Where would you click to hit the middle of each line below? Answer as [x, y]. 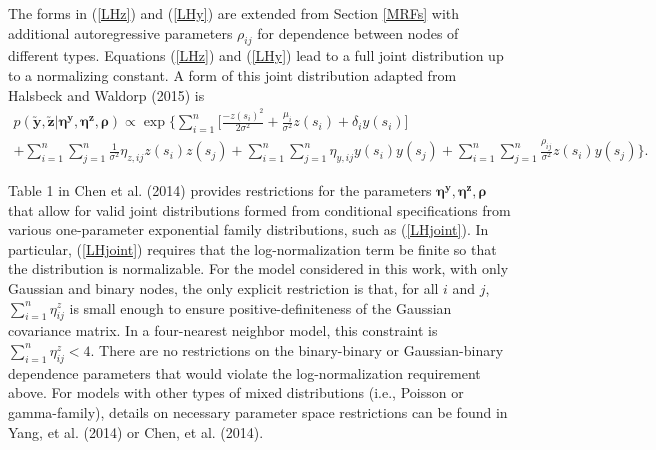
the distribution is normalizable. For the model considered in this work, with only [258, 268]
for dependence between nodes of [358, 32]
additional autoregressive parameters [120, 32]
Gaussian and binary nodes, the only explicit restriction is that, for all [223, 287]
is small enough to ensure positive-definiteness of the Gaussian [260, 307]
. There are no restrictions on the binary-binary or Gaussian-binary [297, 349]
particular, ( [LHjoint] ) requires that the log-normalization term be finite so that [252, 248]
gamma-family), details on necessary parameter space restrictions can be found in [258, 411]
